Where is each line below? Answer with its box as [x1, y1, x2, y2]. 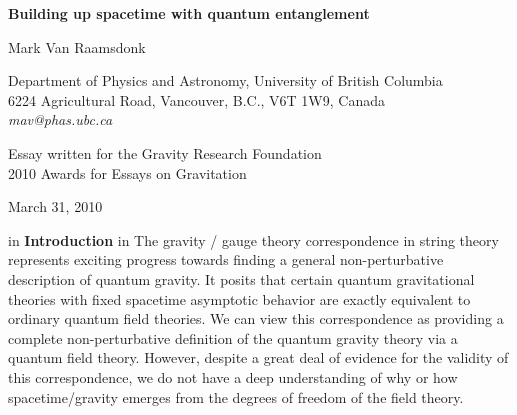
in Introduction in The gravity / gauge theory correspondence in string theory [8, 229, 499, 250]
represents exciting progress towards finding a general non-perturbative [8, 249, 444, 270]
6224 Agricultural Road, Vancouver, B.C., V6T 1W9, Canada [8, 89, 385, 110]
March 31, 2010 [8, 196, 103, 217]
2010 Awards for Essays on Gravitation [8, 162, 247, 183]
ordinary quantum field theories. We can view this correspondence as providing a [8, 308, 504, 329]
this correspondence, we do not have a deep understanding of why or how [8, 366, 458, 387]
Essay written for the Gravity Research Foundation [8, 142, 322, 163]
